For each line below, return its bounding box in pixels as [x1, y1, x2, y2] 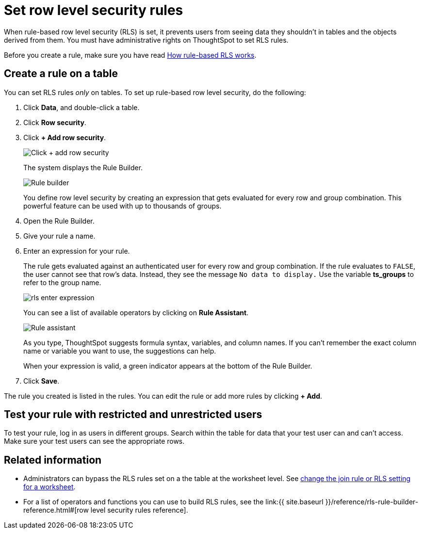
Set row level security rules [4, 2, 183, 18]
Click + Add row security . [23, 133, 106, 142]
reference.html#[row [23, 506, 89, 515]
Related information [4, 453, 102, 466]
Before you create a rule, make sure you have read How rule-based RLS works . [4, 50, 257, 59]
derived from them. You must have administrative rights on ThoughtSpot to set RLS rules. [4, 35, 289, 44]
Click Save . [23, 376, 60, 385]
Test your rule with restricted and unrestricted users [4, 408, 262, 421]
